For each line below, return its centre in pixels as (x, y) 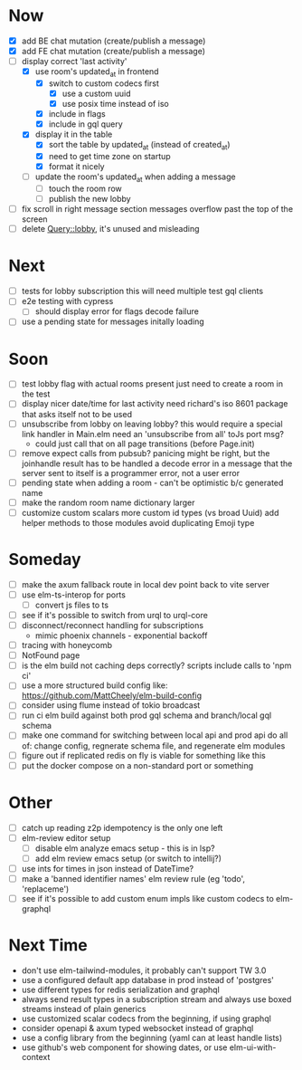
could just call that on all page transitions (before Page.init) (145, 444)
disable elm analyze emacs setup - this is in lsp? (125, 848)
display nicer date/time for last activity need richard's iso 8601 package (155, 404)
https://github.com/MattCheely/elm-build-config (112, 696)
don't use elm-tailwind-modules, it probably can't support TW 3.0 (144, 970)
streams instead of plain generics (84, 1008)
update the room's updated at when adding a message (135, 178)
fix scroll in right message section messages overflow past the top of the (157, 209)
